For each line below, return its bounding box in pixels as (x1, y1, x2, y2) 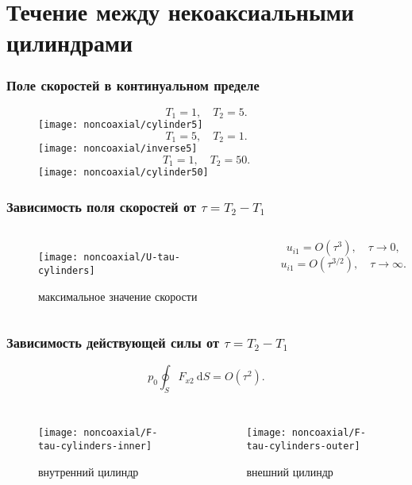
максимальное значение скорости (38, 287, 198, 304)
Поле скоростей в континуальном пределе (6, 75, 260, 95)
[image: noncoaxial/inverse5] (38, 143, 198, 155)
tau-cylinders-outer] (246, 440, 360, 452)
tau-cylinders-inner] (38, 440, 152, 452)
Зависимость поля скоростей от (6, 197, 196, 217)
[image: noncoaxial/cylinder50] (38, 167, 209, 179)
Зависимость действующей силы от (6, 333, 219, 352)
